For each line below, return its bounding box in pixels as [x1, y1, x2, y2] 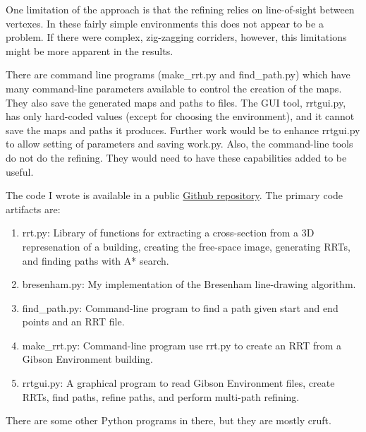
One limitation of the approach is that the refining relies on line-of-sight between [6, 2, 355, 16]
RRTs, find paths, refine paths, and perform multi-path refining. [22, 389, 300, 404]
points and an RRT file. [22, 314, 125, 329]
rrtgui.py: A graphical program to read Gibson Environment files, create [22, 376, 335, 390]
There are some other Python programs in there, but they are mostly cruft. [6, 413, 331, 428]
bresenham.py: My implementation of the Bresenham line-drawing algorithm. [22, 277, 356, 292]
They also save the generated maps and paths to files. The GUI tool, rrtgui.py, [6, 95, 346, 109]
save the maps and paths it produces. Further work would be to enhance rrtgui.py [6, 122, 360, 137]
